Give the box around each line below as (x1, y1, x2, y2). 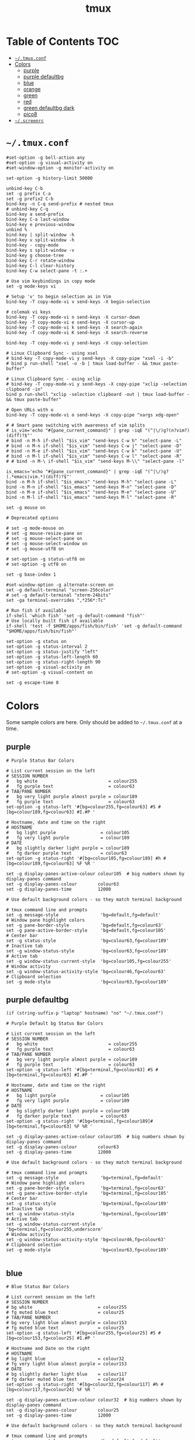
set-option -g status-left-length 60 (6, 654, 98, 660)
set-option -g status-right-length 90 (6, 659, 101, 665)
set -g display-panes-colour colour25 (6, 1408, 119, 1414)
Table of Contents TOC (6, 35, 119, 48)
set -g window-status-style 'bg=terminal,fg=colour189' (6, 1211, 169, 1217)
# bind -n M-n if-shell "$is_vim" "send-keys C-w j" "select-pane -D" (6, 443, 182, 449)
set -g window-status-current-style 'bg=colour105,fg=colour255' (6, 958, 172, 964)
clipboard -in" (6, 386, 43, 392)
